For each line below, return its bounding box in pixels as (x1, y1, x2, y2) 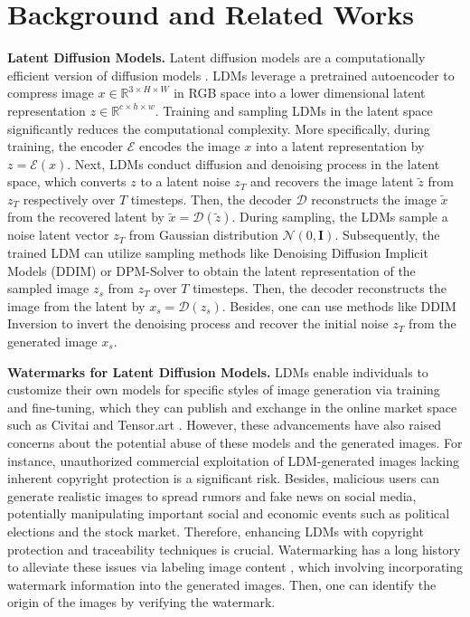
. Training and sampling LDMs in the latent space (155, 100, 433, 119)
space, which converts (7, 172, 127, 191)
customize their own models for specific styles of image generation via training (7, 380, 440, 399)
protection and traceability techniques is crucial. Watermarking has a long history (7, 539, 461, 558)
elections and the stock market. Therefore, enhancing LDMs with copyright (7, 521, 424, 540)
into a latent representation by (255, 137, 425, 156)
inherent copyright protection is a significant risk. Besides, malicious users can (7, 469, 440, 488)
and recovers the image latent (250, 172, 414, 191)
